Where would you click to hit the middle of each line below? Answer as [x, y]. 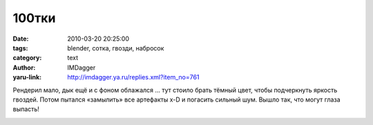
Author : [24, 67]
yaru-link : [27, 77]
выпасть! [26, 109]
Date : [21, 39]
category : [27, 58]
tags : [20, 48]
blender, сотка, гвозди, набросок [116, 48]
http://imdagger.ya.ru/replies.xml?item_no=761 [133, 77]
